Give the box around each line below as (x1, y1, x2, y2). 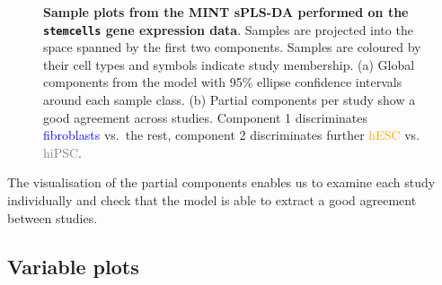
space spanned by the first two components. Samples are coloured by (43, 38, 421, 56)
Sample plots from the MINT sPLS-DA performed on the (43, 3, 409, 21)
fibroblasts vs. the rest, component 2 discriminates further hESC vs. (43, 125, 420, 144)
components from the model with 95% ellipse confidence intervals (43, 73, 402, 91)
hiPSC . (43, 142, 83, 161)
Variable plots (7, 252, 139, 280)
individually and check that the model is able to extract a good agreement (7, 191, 417, 209)
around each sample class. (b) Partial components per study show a (43, 91, 416, 109)
